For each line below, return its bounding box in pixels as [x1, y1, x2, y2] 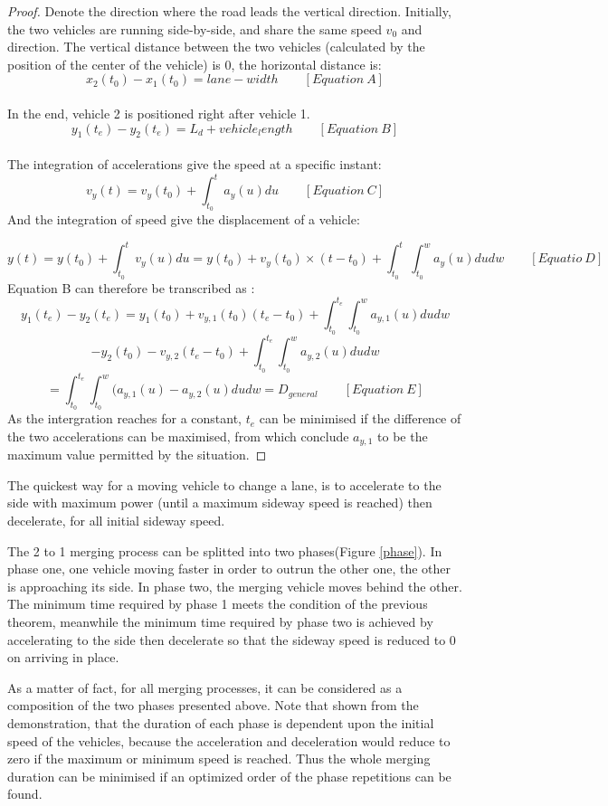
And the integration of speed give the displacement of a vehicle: [7, 210, 360, 229]
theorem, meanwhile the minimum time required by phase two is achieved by [7, 612, 433, 631]
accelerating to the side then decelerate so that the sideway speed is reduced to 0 [7, 630, 456, 649]
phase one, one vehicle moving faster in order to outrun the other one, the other [7, 559, 451, 578]
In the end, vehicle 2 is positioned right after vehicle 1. [7, 103, 310, 122]
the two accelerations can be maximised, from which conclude [7, 426, 349, 445]
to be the [377, 426, 428, 445]
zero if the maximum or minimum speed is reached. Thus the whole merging [7, 749, 431, 768]
